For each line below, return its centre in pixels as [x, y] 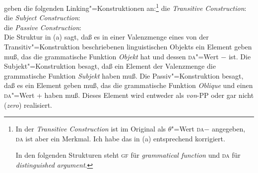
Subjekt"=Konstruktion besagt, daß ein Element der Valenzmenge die [110, 66]
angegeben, [228, 129]
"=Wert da [188, 129]
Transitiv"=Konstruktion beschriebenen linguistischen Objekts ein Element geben [128, 47]
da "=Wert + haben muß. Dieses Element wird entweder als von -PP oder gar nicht [129, 95]
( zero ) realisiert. [28, 105]
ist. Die [240, 56]
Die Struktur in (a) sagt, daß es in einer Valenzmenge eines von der [106, 37]
